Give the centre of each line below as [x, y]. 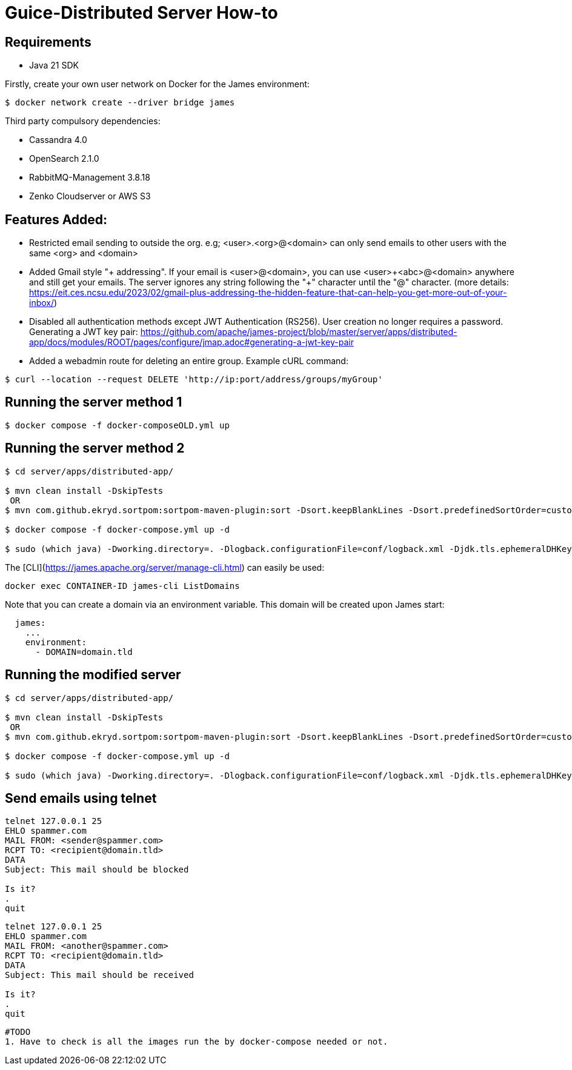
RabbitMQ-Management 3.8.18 [90, 178]
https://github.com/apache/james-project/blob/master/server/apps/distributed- [299, 332]
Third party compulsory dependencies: [83, 121]
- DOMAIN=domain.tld [84, 652]
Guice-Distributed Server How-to [141, 13]
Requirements [48, 42]
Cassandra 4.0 [58, 140]
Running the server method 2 [95, 448]
